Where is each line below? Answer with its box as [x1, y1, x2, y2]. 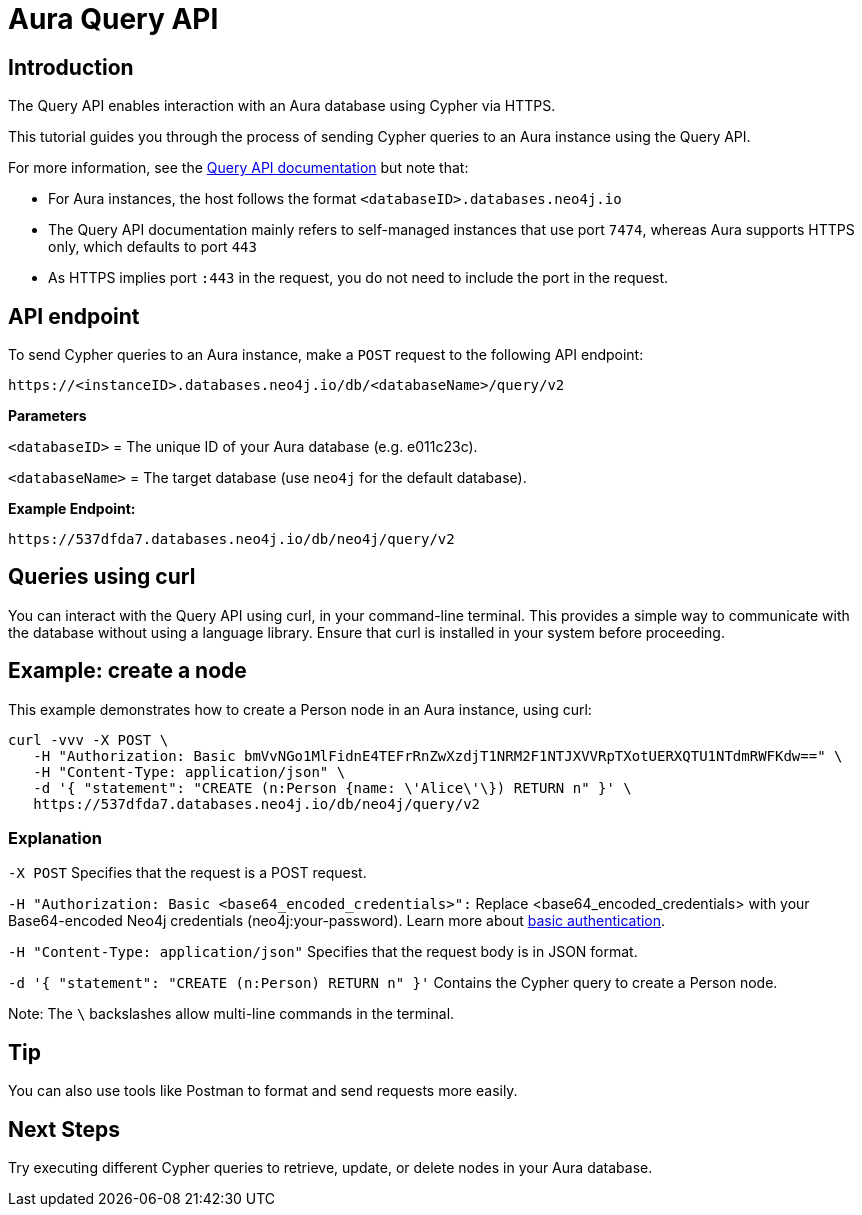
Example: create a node [8, 658, 247, 684]
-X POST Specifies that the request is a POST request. [8, 864, 367, 882]
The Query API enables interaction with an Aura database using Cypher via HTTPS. [8, 97, 556, 115]
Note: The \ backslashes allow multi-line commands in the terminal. [8, 1005, 455, 1023]
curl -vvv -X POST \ [8, 731, 169, 748]
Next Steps [8, 1116, 120, 1142]
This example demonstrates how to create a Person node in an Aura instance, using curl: [8, 700, 592, 718]
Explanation [8, 828, 102, 849]
